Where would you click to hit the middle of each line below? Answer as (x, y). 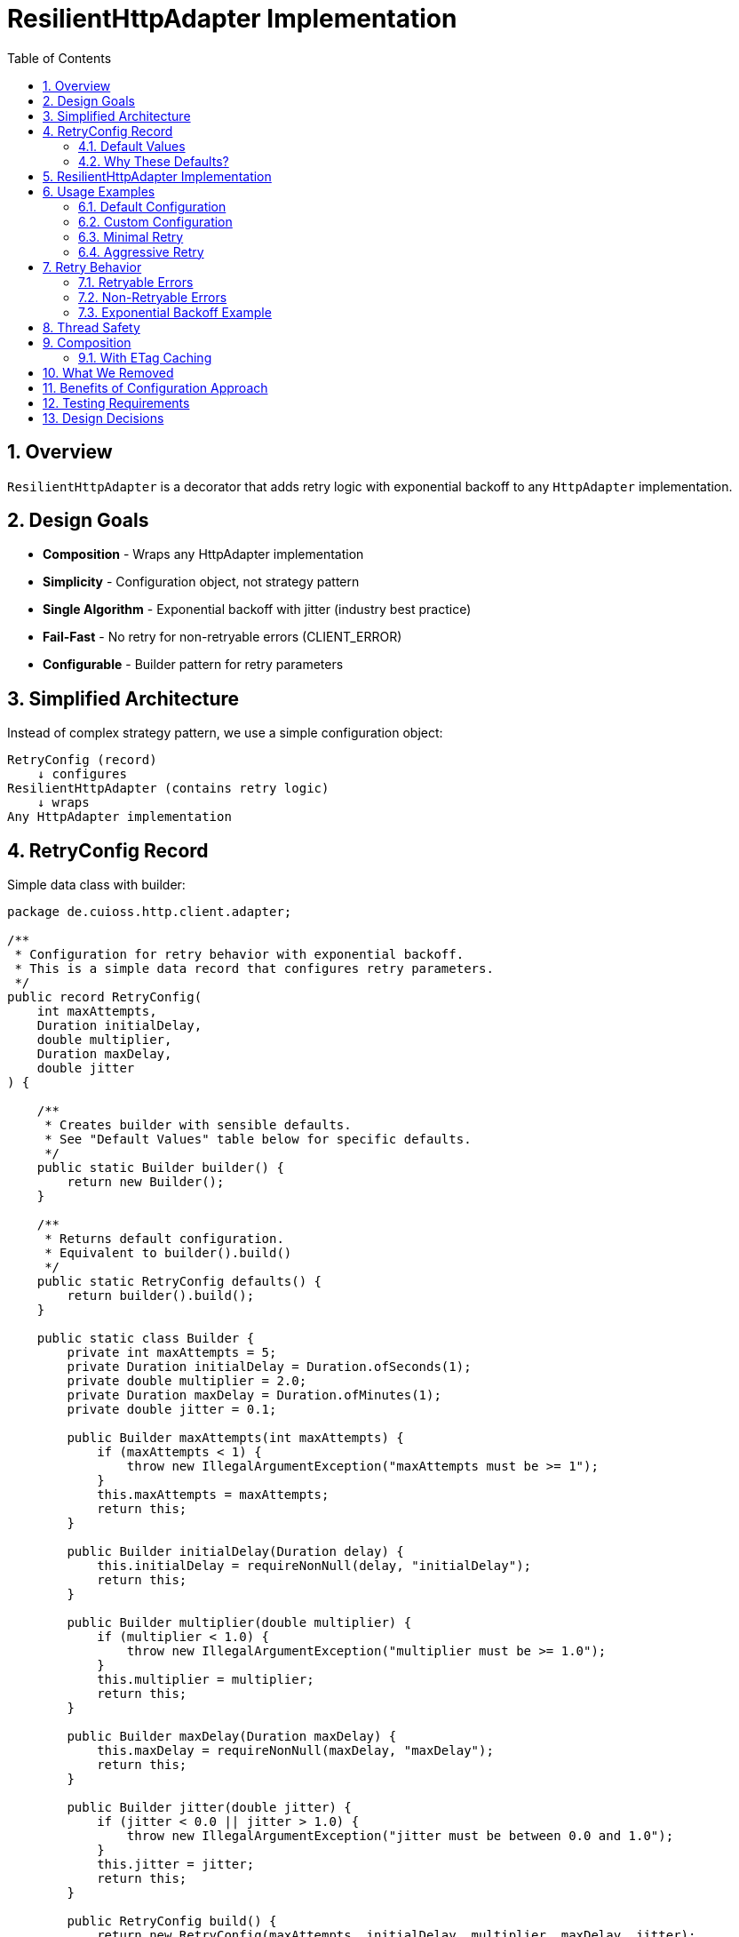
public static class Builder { (146, 1339)
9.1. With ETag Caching (145, 357)
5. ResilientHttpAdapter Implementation (157, 176)
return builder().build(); (161, 1296)
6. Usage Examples (99, 191)
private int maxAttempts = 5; (172, 1353)
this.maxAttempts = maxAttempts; (213, 1495)
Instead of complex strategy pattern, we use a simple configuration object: (225, 733)
